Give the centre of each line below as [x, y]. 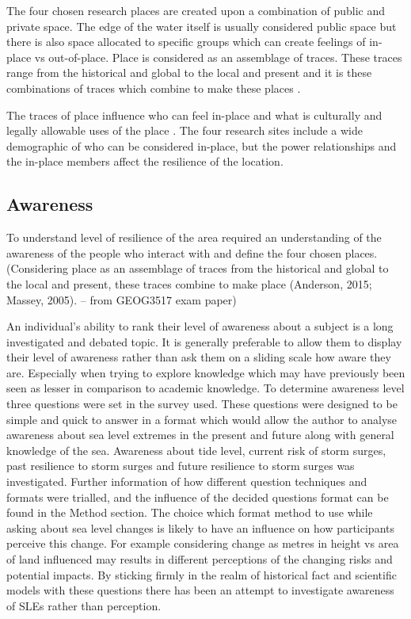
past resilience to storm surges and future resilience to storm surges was [181, 466]
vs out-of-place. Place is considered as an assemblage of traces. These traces [218, 57]
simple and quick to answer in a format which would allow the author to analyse [202, 419]
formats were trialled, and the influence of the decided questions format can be [198, 497]
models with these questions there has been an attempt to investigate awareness [200, 590]
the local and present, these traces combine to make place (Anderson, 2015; [189, 283]
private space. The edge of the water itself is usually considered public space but [202, 26]
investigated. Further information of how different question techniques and [187, 481]
